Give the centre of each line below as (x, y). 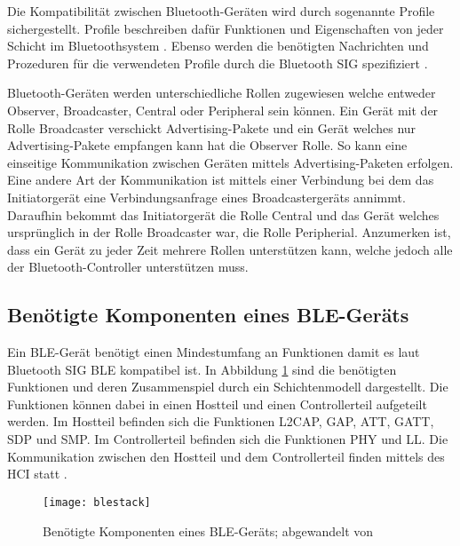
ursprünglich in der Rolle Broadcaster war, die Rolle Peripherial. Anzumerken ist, (229, 232)
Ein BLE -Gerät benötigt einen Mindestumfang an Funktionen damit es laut (214, 352)
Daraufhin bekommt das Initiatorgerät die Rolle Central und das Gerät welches (223, 214)
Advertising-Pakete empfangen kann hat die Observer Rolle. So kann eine (207, 145)
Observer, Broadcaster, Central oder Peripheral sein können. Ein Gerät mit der (223, 110)
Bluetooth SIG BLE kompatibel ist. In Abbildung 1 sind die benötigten (202, 369)
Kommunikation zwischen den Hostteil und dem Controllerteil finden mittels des (226, 456)
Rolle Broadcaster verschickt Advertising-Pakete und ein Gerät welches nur (212, 127)
